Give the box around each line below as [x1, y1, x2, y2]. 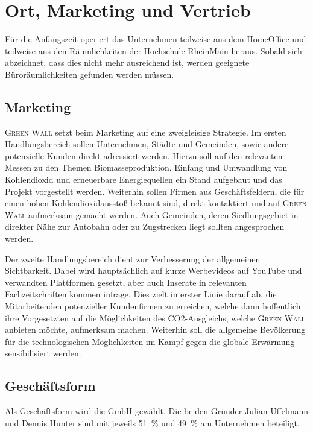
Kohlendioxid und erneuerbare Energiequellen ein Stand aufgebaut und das [5, 173, 282, 186]
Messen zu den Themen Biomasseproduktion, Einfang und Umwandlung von [5, 161, 288, 174]
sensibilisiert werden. [5, 347, 81, 359]
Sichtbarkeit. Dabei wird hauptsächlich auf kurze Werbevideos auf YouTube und [5, 264, 302, 277]
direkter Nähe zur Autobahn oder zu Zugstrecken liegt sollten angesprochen [5, 220, 285, 233]
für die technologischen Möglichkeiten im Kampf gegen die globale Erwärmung [5, 335, 295, 347]
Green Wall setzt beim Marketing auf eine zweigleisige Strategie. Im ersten [5, 125, 286, 138]
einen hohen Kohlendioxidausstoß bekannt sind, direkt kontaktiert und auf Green [5, 197, 307, 209]
